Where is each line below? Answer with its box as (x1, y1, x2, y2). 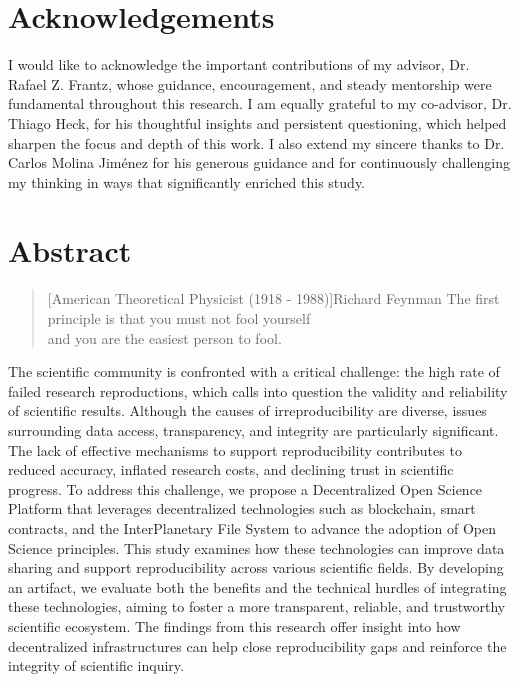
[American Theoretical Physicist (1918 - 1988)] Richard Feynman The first (47, 288, 500, 309)
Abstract (8, 230, 132, 271)
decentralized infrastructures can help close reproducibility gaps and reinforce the (8, 635, 507, 656)
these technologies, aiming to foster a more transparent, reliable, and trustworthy (8, 596, 506, 617)
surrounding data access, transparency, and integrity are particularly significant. (8, 419, 499, 440)
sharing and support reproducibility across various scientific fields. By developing (8, 557, 504, 578)
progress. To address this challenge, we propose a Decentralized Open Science (8, 478, 483, 499)
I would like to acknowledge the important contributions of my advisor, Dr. (8, 54, 470, 75)
